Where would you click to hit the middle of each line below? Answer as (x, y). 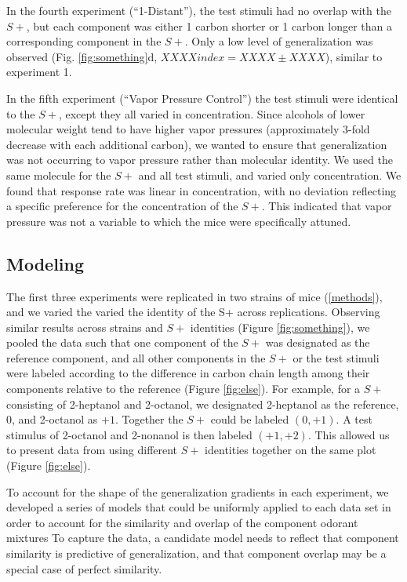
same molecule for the (59, 175)
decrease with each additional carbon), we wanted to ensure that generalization (197, 144)
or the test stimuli (336, 357)
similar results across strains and (85, 327)
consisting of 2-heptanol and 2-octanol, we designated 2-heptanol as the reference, (203, 404)
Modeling (45, 263)
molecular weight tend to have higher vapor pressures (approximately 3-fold (188, 129)
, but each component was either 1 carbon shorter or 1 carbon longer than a (209, 25)
